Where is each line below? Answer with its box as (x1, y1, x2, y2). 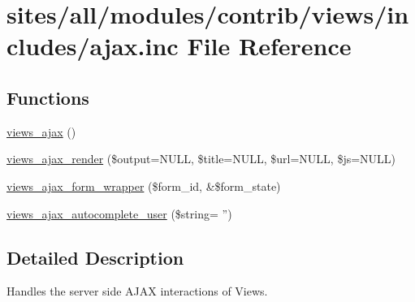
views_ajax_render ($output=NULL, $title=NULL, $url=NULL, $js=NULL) (6, 150, 396, 167)
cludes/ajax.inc (6, 29, 179, 63)
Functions (6, 84, 89, 110)
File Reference (187, 29, 352, 63)
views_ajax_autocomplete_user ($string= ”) (6, 205, 232, 222)
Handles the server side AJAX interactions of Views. (6, 283, 268, 300)
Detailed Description (6, 244, 184, 270)
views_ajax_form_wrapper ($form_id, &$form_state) (6, 177, 281, 194)
